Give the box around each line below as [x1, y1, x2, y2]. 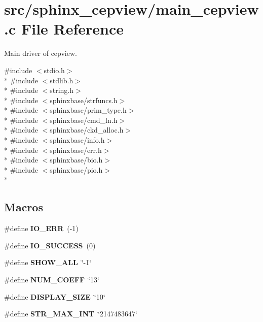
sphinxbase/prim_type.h [50, 105, 127, 115]
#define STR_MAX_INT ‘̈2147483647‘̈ [4, 308, 137, 319]
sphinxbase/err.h [50, 144, 102, 155]
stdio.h [44, 65, 65, 75]
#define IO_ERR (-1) [4, 223, 79, 234]
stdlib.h [50, 75, 73, 85]
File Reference [21, 18, 124, 39]
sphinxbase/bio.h [50, 154, 103, 165]
